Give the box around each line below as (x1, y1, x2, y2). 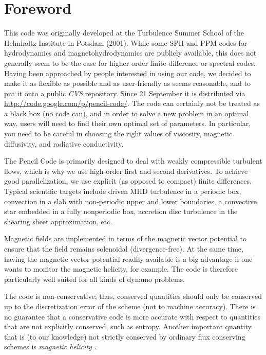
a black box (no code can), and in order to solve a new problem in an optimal (4, 108, 249, 118)
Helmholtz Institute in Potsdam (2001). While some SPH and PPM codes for (4, 37, 248, 48)
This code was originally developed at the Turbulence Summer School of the (4, 27, 244, 38)
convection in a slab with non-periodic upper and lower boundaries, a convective (4, 196, 257, 206)
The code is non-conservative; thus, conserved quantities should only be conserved (4, 291, 262, 301)
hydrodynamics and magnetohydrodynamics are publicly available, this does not (4, 47, 257, 58)
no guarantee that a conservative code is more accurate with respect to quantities (4, 311, 260, 322)
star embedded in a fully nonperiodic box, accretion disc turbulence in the (4, 206, 238, 217)
